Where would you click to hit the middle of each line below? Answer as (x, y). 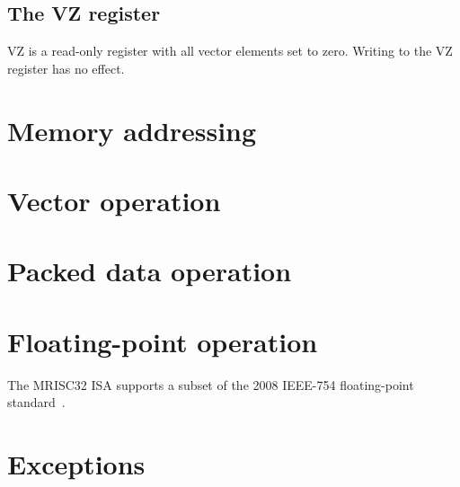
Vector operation (114, 200)
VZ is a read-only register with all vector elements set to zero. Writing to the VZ (230, 51)
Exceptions (76, 464)
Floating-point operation (163, 341)
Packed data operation (150, 271)
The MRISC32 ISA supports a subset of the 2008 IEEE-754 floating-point (211, 384)
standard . (36, 402)
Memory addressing (132, 130)
